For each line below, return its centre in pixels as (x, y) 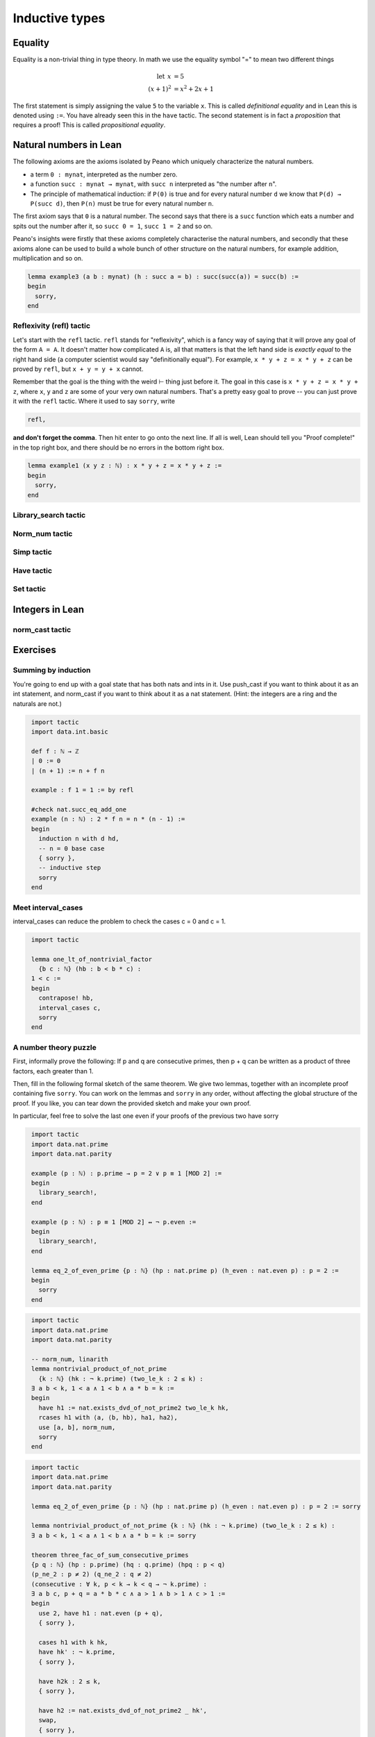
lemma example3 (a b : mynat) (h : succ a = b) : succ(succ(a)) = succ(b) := (163, 277)
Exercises (35, 650)
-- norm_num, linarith (70, 1359)
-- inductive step (70, 868)
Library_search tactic (49, 516)
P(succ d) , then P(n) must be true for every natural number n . (122, 203)
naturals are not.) (37, 703)
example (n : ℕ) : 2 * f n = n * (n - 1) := (108, 819)
